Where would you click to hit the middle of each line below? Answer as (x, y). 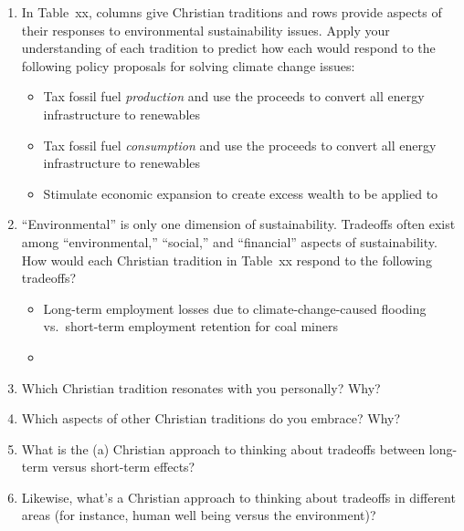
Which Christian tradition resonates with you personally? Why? (201, 387)
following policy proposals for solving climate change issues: (188, 65)
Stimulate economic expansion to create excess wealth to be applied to (241, 193)
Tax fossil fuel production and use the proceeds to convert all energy (234, 96)
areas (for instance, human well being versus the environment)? (199, 515)
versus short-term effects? (124, 467)
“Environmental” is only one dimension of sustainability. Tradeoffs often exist (238, 224)
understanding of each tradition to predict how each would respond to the (228, 48)
